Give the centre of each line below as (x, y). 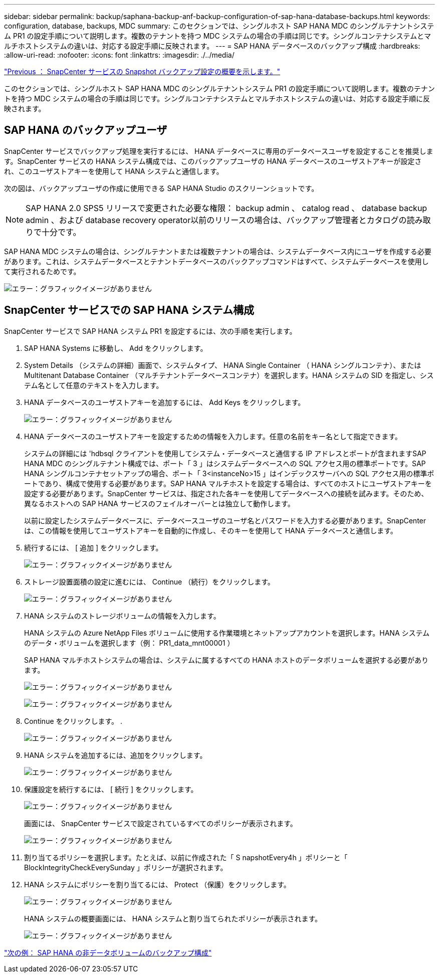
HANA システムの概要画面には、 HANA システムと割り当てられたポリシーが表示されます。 (173, 918)
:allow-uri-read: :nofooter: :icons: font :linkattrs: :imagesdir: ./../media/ (119, 55)
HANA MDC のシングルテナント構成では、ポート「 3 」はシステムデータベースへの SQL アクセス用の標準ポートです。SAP (225, 463)
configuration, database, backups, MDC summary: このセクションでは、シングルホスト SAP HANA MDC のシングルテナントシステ (219, 26)
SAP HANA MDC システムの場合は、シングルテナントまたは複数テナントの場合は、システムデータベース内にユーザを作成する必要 (218, 251)
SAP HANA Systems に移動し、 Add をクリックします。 (116, 348)
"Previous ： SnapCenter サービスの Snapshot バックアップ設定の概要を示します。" (142, 71)
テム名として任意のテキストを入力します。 (94, 385)
